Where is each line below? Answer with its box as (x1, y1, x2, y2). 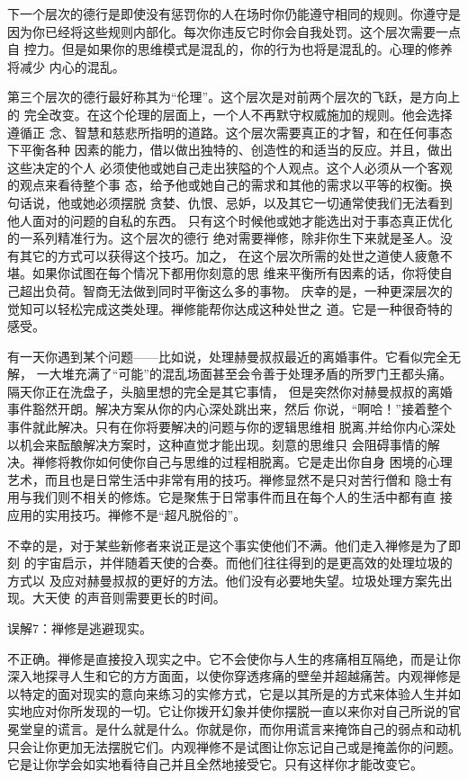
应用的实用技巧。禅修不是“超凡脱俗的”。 (7, 506, 247, 524)
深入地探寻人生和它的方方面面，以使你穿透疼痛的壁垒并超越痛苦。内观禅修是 (7, 667, 461, 685)
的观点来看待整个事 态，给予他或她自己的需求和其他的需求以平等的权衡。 (7, 175, 440, 194)
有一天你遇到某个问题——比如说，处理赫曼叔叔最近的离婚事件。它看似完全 (7, 346, 448, 365)
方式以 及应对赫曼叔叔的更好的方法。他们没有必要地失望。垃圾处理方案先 (7, 570, 440, 589)
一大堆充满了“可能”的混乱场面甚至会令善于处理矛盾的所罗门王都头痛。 (36, 364, 452, 383)
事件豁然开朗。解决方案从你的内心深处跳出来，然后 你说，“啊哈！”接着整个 (7, 399, 452, 418)
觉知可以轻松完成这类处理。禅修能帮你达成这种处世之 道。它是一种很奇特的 (7, 299, 453, 318)
